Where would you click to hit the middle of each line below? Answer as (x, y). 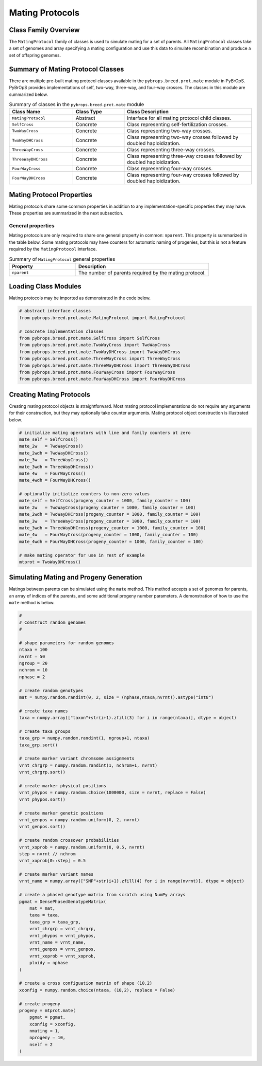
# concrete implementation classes (61, 331)
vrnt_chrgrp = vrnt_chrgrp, (63, 929)
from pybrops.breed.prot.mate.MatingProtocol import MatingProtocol (102, 318)
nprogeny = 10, (47, 1038)
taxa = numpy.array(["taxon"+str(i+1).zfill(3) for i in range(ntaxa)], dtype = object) (128, 718)
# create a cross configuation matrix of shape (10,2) (86, 983)
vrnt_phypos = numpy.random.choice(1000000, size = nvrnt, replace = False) (113, 793)
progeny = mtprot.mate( (48, 1010)
